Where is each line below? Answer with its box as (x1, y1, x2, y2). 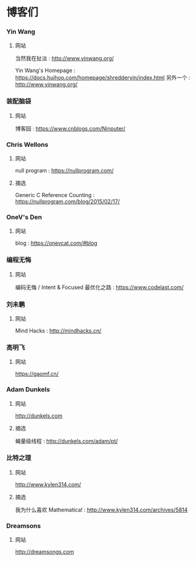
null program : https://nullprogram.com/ (15, 167, 114, 174)
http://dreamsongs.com (15, 548, 74, 556)
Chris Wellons (6, 140, 48, 149)
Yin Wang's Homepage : (15, 67, 76, 74)
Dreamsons (6, 521, 41, 530)
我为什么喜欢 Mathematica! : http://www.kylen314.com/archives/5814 (15, 506, 188, 513)
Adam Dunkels (6, 385, 50, 394)
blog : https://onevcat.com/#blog (15, 239, 98, 247)
